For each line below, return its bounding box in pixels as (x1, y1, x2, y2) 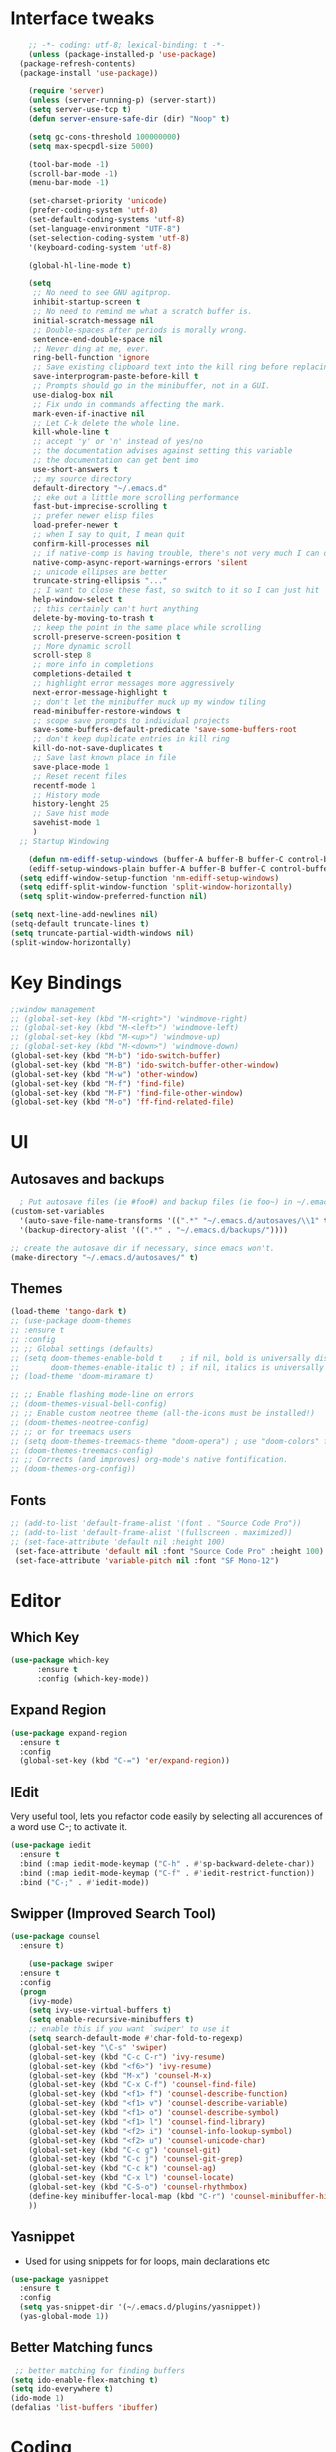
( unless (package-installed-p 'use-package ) (28, 49, 217, 59)
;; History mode (32, 790, 101, 800)
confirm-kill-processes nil (32, 538, 150, 549)
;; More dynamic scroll (32, 641, 132, 651)
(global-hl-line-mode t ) (28, 260, 132, 271)
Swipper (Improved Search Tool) (10, 1905, 217, 1922)
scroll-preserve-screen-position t (32, 632, 182, 642)
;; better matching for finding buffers (14, 2365, 186, 2376)
